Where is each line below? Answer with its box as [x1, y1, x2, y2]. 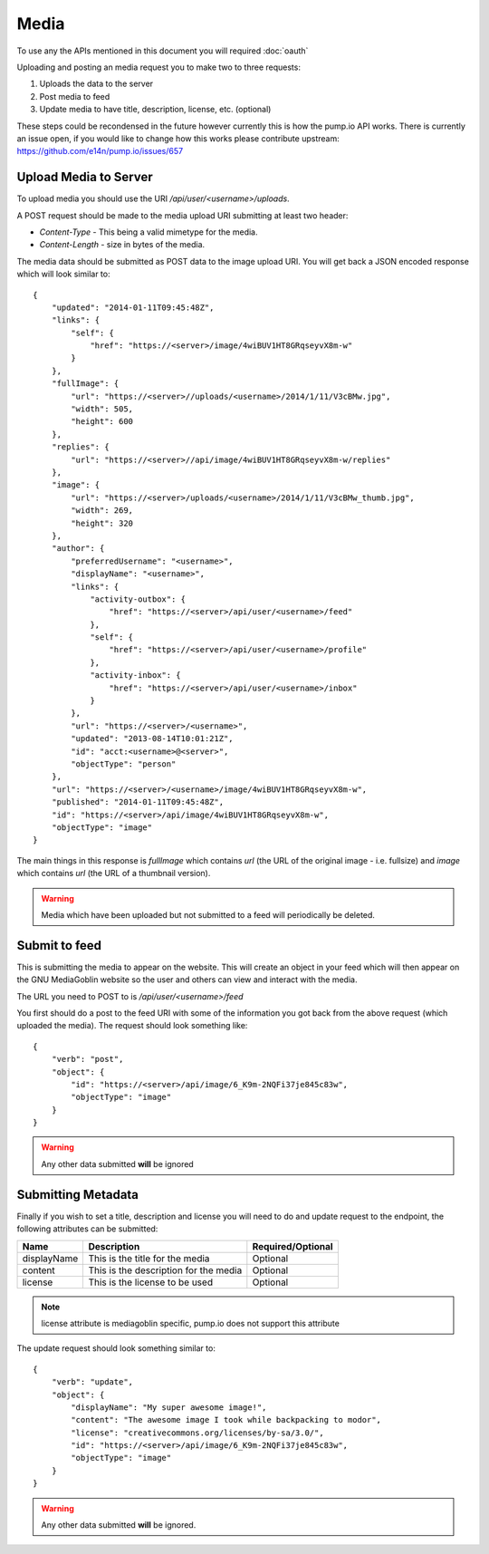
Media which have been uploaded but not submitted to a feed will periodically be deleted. [41, 909, 376, 920]
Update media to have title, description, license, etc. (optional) [39, 104, 272, 115]
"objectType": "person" [71, 758, 177, 769]
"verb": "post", [51, 1054, 124, 1065]
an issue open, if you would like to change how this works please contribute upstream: [16, 132, 340, 144]
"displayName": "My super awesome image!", [71, 1402, 267, 1413]
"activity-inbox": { [90, 671, 181, 680]
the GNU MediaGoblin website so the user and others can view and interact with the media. [16, 974, 358, 985]
